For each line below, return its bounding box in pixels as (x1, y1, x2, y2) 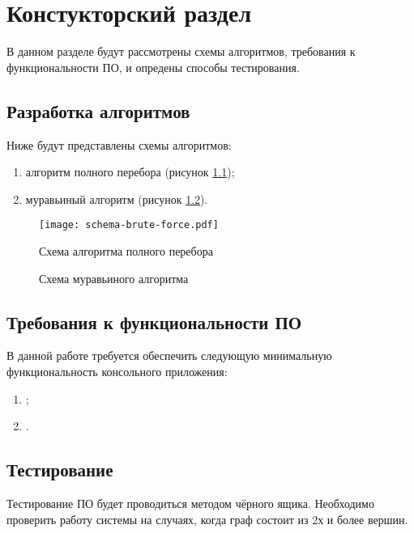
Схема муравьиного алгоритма (39, 269, 189, 286)
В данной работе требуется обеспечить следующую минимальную (6, 347, 332, 364)
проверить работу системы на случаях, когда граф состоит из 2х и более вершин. (6, 510, 408, 527)
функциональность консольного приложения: (6, 362, 228, 379)
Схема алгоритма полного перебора (39, 242, 213, 259)
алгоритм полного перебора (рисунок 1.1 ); (25, 163, 235, 180)
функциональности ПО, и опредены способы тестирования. (6, 58, 300, 75)
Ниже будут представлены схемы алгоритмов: (6, 136, 232, 153)
